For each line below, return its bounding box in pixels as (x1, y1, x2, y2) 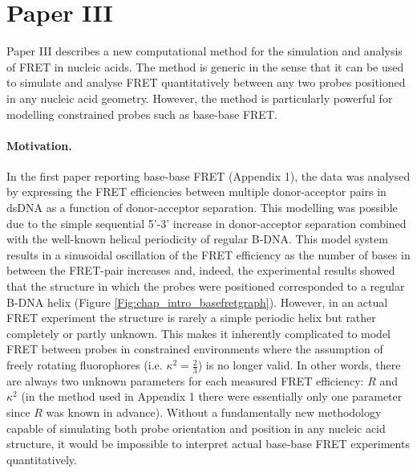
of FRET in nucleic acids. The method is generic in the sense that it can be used (6, 58, 404, 75)
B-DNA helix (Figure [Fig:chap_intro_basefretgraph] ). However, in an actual (6, 293, 388, 310)
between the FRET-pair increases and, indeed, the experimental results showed (6, 262, 395, 279)
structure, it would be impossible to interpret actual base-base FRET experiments (6, 435, 410, 452)
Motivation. (6, 137, 72, 153)
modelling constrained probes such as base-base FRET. (6, 105, 277, 122)
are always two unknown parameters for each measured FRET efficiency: (6, 372, 364, 389)
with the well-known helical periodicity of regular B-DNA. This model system (6, 230, 388, 247)
